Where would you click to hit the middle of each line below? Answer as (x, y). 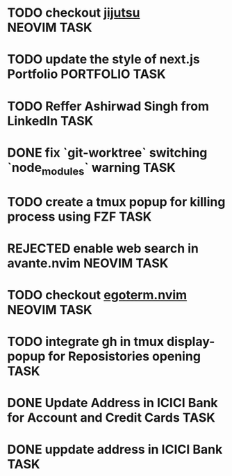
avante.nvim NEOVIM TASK (88, 263)
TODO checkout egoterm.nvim (97, 295)
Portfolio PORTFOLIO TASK (86, 74)
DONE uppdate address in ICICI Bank (115, 450)
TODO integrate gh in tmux (86, 342)
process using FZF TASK (80, 216)
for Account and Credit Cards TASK (111, 418)
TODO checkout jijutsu (74, 13)
